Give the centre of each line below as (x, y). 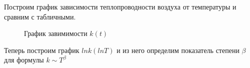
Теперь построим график (42, 50)
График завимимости (56, 33)
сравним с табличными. (40, 16)
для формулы (24, 60)
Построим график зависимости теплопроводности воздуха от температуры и (120, 6)
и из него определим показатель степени (178, 50)
